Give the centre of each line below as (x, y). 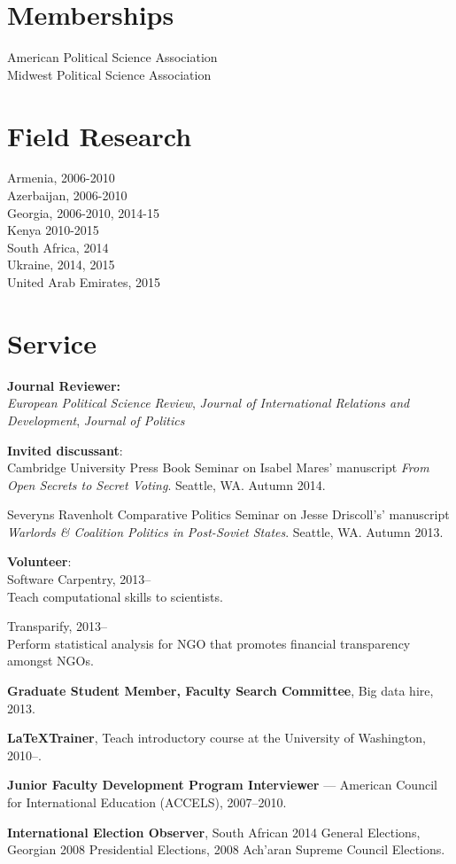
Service (52, 342)
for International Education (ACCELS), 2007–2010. (147, 802)
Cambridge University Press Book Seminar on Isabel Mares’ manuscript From (218, 467)
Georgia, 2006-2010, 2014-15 (84, 212)
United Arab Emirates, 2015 (84, 282)
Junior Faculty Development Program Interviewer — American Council (222, 785)
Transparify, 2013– (57, 626)
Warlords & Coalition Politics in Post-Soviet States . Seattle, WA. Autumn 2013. (225, 531)
